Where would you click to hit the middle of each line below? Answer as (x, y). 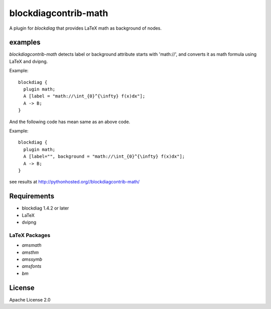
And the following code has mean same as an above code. (70, 122)
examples (25, 42)
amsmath (32, 245)
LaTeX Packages (30, 235)
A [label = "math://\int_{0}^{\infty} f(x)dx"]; (84, 96)
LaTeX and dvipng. (29, 61)
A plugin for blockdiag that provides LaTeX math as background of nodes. (86, 28)
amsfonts (32, 266)
